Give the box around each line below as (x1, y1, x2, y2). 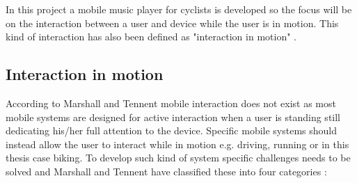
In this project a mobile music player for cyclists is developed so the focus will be (6, 2, 352, 16)
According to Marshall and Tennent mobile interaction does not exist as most (6, 95, 336, 110)
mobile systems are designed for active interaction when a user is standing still (6, 109, 341, 124)
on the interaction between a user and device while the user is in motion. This (6, 15, 339, 30)
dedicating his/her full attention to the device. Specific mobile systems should (6, 123, 338, 138)
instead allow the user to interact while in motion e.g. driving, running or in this (6, 136, 349, 151)
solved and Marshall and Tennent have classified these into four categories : (6, 164, 327, 178)
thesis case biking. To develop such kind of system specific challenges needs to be (6, 150, 351, 165)
